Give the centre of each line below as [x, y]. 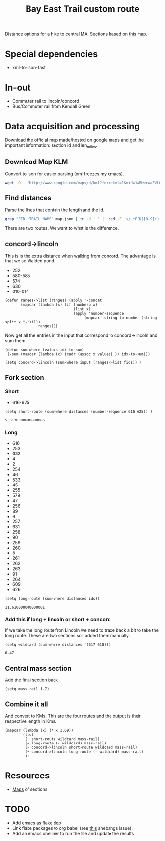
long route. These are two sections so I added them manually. [68, 636]
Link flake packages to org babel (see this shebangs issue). [72, 828]
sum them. [16, 340]
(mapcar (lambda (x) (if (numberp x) [59, 305]
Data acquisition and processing [72, 126]
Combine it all [27, 704]
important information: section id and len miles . [51, 146]
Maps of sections [30, 789]
